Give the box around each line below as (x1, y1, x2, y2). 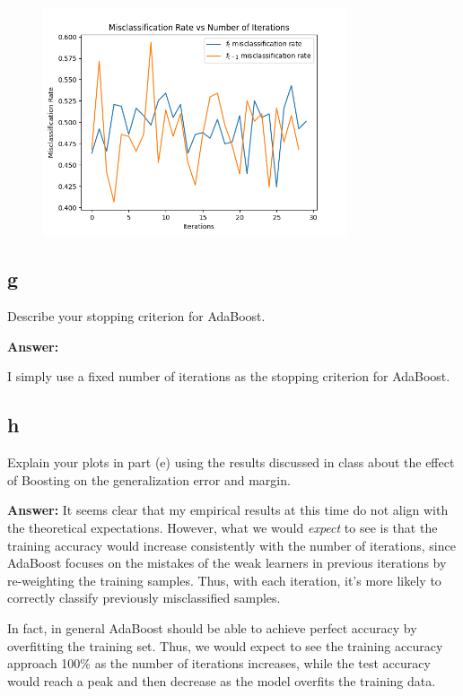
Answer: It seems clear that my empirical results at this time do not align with (7, 500, 449, 519)
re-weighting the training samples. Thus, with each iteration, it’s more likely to (7, 570, 441, 589)
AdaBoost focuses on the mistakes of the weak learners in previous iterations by (7, 553, 447, 572)
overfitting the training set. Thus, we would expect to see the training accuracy (7, 636, 443, 655)
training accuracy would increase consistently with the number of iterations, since (7, 535, 456, 554)
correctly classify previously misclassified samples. (7, 588, 281, 607)
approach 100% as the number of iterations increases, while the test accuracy (7, 654, 431, 673)
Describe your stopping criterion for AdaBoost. (7, 307, 266, 326)
